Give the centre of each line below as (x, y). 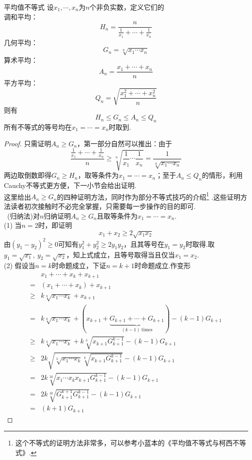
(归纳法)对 (23, 215)
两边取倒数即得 (28, 175)
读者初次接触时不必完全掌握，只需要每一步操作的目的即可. (103, 206)
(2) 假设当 (20, 265)
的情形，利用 (222, 175)
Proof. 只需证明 (28, 143)
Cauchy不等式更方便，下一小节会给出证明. (70, 185)
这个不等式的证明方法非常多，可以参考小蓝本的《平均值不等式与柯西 (124, 443)
